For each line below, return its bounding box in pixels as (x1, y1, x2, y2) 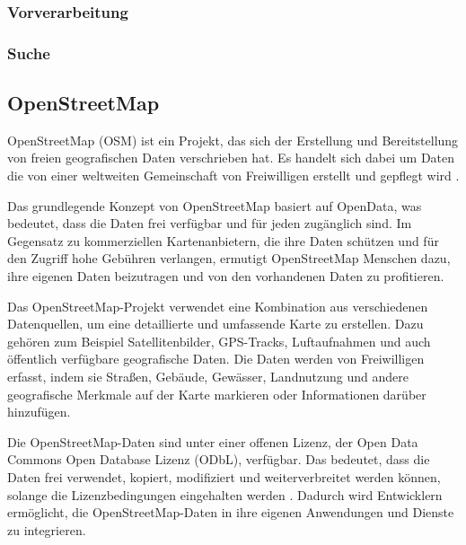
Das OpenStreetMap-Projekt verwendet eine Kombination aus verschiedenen (7, 296, 428, 315)
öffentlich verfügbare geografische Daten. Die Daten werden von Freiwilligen (7, 349, 425, 368)
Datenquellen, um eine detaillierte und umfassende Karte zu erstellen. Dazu (7, 314, 424, 333)
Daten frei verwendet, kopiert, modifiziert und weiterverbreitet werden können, (7, 467, 441, 486)
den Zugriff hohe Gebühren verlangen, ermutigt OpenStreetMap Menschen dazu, (7, 249, 451, 268)
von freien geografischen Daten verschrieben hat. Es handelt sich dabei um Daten (7, 148, 455, 167)
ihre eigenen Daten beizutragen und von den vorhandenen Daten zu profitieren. (7, 267, 444, 286)
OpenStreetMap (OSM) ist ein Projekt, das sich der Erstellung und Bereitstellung (7, 130, 459, 149)
